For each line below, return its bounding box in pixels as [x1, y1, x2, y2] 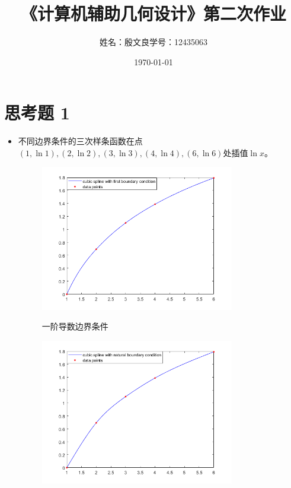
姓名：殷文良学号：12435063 [100, 36, 207, 48]
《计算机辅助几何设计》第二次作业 [20, 1, 286, 26]
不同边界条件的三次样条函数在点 [18, 135, 143, 147]
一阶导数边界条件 [41, 320, 108, 332]
